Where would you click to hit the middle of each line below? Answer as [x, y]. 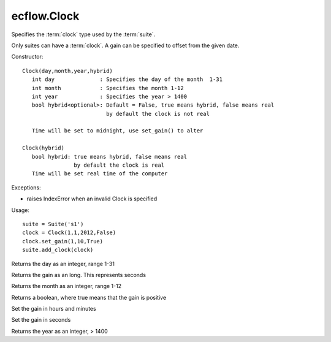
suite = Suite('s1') [53, 224]
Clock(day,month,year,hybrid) [68, 71]
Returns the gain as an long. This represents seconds [79, 275]
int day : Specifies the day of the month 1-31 [127, 79]
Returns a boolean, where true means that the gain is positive [89, 297]
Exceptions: [26, 188]
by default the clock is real [119, 165]
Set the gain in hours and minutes [54, 309]
